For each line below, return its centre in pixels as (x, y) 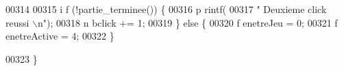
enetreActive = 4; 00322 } (60, 36)
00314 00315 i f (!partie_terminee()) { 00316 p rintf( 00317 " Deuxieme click (166, 9)
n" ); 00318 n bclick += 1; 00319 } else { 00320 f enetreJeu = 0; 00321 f (188, 22)
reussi (17, 22)
